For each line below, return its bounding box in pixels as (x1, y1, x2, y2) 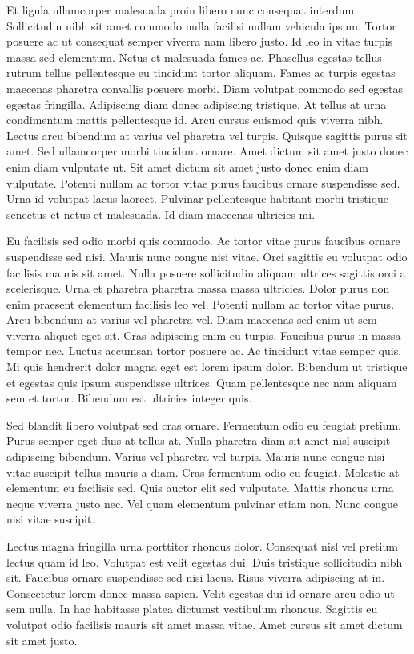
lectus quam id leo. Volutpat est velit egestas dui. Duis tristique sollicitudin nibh (6, 553, 403, 570)
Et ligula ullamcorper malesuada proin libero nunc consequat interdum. (6, 2, 358, 18)
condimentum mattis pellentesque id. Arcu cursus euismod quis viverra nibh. (6, 111, 384, 128)
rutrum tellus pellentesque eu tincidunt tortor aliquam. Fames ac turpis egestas (6, 64, 396, 81)
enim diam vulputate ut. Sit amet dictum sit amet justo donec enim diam (6, 158, 369, 175)
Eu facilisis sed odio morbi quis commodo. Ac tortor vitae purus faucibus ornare (6, 232, 400, 249)
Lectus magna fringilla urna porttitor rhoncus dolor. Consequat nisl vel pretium (6, 538, 398, 554)
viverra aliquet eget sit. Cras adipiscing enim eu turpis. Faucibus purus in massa (6, 326, 401, 343)
